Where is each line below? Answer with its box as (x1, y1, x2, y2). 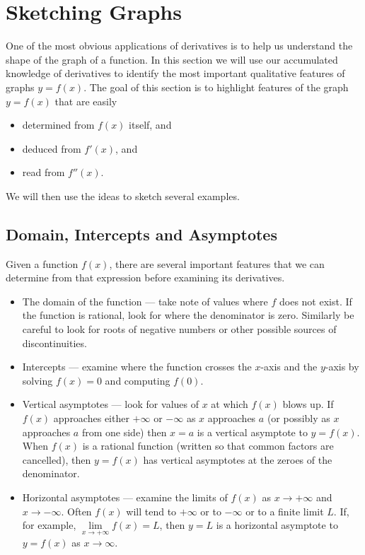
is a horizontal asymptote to (216, 518, 338, 532)
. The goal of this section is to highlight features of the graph (83, 79, 349, 94)
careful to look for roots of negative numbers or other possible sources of (22, 322, 337, 337)
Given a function (6, 256, 79, 271)
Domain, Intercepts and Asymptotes (6, 223, 277, 245)
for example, (22, 518, 76, 532)
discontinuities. (22, 335, 87, 350)
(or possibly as (267, 411, 330, 426)
